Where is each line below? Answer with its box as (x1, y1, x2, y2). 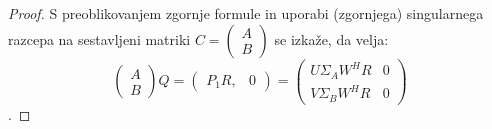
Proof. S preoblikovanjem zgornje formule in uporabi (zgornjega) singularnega (8, 3, 484, 23)
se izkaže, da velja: (274, 28, 389, 49)
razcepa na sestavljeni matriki (8, 28, 191, 49)
